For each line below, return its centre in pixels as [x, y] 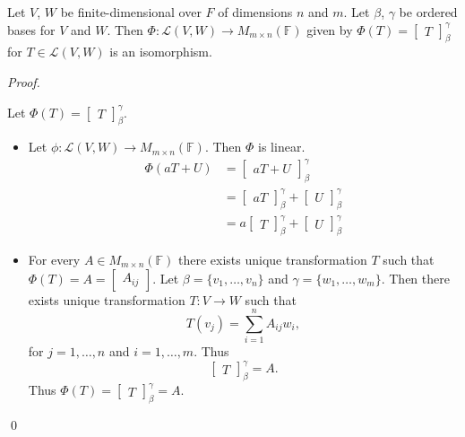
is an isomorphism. [161, 52]
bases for [31, 29]
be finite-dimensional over [131, 12]
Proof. [24, 81]
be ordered [428, 12]
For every [54, 259]
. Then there [415, 278]
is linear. [282, 147]
